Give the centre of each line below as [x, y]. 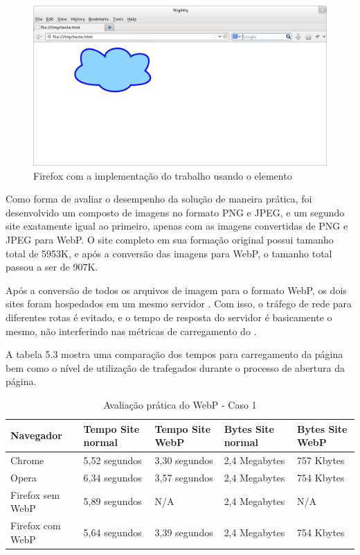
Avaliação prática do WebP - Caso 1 [180, 404]
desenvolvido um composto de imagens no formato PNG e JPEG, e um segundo [175, 212]
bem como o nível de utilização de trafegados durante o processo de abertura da [175, 367]
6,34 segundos [112, 477]
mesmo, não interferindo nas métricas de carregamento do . [131, 331]
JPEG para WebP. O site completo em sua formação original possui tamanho [170, 240]
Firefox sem [35, 494]
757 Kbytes [321, 460]
